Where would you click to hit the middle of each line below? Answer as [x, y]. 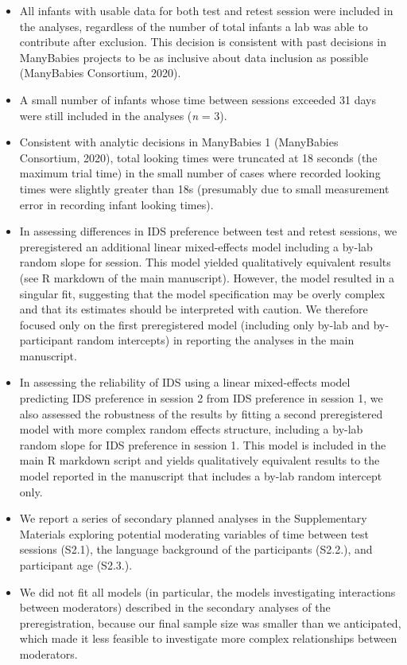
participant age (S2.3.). [76, 565]
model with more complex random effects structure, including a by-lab [191, 429]
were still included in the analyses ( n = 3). [123, 115]
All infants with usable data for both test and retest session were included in [206, 10]
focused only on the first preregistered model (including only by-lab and [195, 324]
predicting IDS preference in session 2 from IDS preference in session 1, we [201, 398]
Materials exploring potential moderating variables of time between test [194, 533]
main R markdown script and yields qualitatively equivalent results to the [200, 460]
